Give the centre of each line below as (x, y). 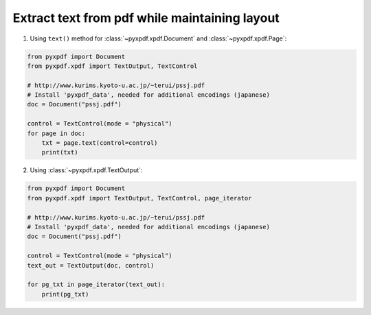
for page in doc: (56, 133)
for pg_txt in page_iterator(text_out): (96, 284)
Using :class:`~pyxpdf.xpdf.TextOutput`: (86, 170)
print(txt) (60, 152)
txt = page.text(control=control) (100, 143)
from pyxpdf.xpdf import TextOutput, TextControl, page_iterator (139, 198)
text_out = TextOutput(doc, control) (91, 265)
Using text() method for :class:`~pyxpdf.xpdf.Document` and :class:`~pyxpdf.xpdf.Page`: (158, 38)
